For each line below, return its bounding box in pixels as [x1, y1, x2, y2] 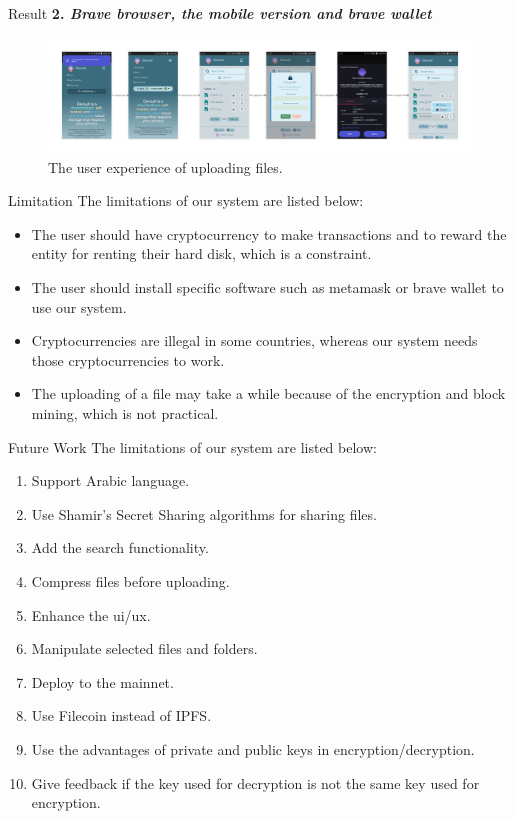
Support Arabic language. [31, 470, 190, 491]
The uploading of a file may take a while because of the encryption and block [31, 383, 506, 404]
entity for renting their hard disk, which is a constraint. [31, 243, 372, 264]
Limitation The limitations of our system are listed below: [8, 190, 364, 211]
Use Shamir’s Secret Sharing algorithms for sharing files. [31, 503, 377, 524]
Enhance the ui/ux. [31, 604, 151, 625]
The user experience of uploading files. [48, 156, 283, 177]
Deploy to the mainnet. [31, 671, 174, 692]
